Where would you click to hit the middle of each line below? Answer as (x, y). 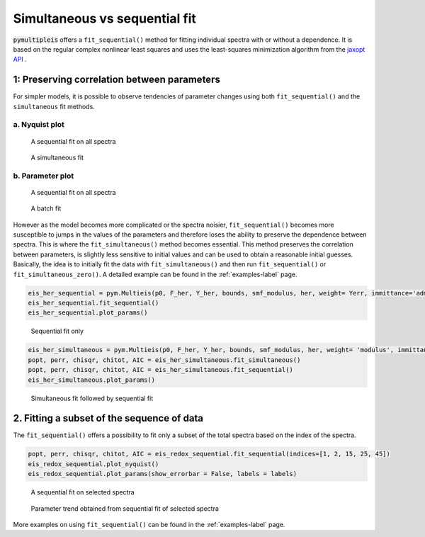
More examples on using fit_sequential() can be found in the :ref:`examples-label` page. (149, 524)
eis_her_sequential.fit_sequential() (93, 303)
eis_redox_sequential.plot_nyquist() (93, 464)
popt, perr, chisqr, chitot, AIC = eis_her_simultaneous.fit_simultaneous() (164, 360)
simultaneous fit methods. (54, 106)
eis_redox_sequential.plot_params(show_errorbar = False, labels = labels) (163, 474)
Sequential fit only (57, 331)
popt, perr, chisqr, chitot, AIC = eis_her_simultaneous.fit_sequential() (161, 370)
